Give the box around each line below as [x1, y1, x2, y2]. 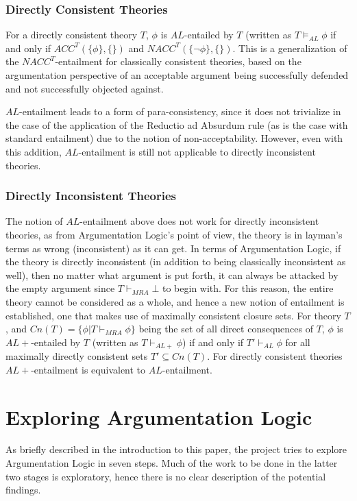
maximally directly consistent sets [5, 349, 148, 363]
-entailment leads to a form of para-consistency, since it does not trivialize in [19, 104, 341, 119]
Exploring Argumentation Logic [5, 402, 312, 430]
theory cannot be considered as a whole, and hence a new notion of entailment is [5, 294, 345, 308]
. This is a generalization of [232, 40, 347, 55]
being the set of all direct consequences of [138, 321, 313, 336]
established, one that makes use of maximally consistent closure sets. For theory [5, 308, 341, 322]
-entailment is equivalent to [31, 362, 146, 376]
